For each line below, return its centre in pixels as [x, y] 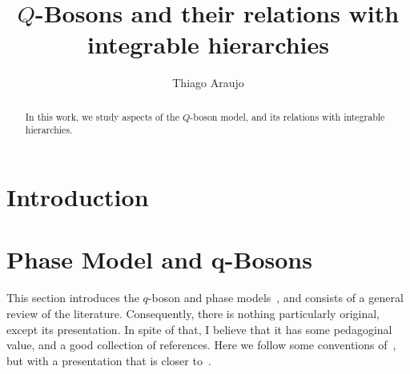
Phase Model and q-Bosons [159, 259]
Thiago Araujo [208, 83]
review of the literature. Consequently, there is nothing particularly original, [193, 313]
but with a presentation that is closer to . [109, 360]
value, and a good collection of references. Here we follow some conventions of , [201, 345]
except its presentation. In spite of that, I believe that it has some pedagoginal [199, 329]
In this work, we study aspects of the [102, 116]
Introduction [78, 197]
